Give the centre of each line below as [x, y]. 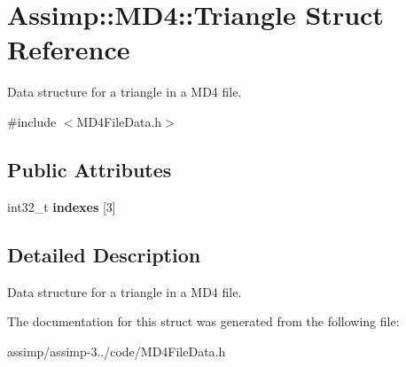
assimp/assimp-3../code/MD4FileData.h [117, 351]
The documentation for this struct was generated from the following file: [203, 321]
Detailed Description [104, 254]
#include [32, 121]
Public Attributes [90, 169]
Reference [69, 49]
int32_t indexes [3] [62, 206]
